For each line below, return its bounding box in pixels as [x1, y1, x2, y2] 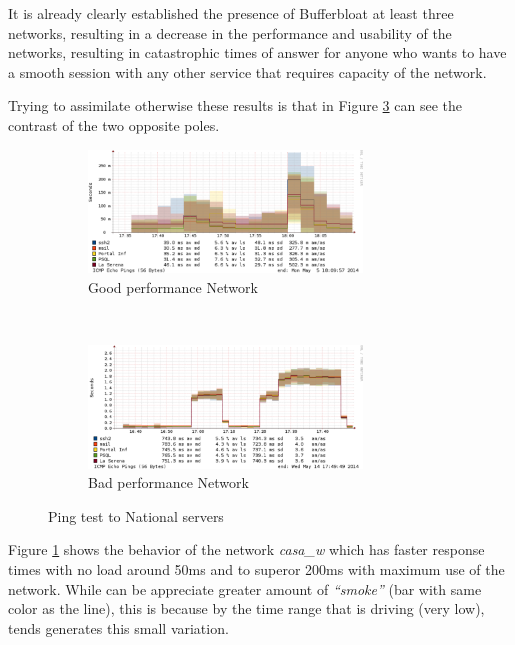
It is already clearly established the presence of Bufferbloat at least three [8, 3, 454, 23]
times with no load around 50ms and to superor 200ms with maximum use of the [8, 558, 505, 579]
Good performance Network [88, 277, 258, 298]
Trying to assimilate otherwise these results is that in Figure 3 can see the [8, 95, 462, 116]
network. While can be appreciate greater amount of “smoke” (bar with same [8, 578, 482, 599]
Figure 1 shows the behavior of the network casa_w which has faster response [8, 539, 485, 560]
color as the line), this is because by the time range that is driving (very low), [8, 598, 485, 619]
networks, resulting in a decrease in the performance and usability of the [8, 22, 452, 43]
